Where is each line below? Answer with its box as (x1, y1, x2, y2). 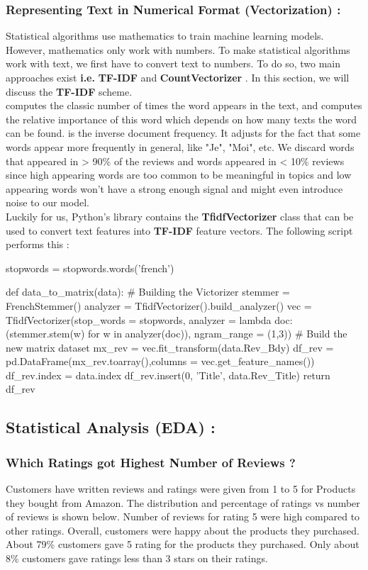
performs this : (6, 237, 69, 252)
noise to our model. (6, 195, 89, 210)
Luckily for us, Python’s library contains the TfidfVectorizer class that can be (6, 208, 354, 223)
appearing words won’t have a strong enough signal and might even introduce (6, 181, 343, 196)
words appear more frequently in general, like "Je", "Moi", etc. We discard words (6, 139, 355, 154)
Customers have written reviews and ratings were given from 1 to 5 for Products (6, 481, 356, 496)
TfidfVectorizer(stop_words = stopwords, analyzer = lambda (6, 312, 272, 327)
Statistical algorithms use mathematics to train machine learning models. (6, 28, 324, 43)
